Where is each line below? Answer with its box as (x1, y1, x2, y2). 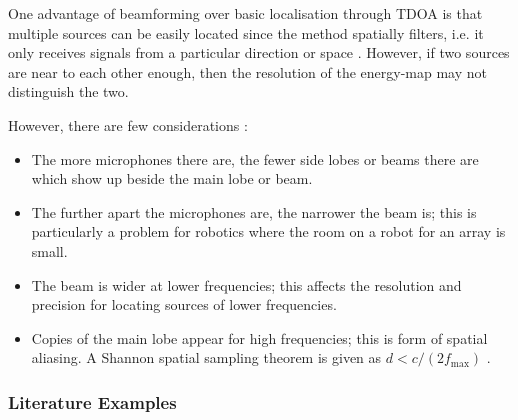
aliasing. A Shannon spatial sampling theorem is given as (31, 347, 382, 368)
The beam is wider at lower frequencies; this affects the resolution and (31, 274, 462, 295)
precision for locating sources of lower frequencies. (31, 294, 337, 315)
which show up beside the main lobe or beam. (31, 168, 313, 189)
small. (31, 240, 68, 261)
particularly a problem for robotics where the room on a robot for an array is (31, 221, 506, 242)
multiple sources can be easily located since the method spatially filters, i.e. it (8, 22, 484, 43)
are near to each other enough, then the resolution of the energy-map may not (8, 61, 487, 82)
